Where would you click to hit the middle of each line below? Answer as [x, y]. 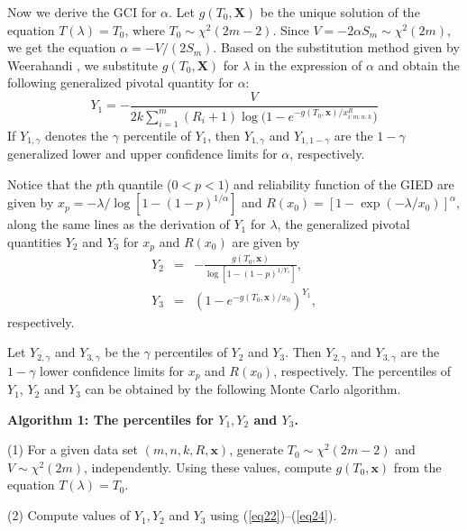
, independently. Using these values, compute [207, 467]
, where [145, 29]
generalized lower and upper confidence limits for [142, 154]
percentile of [157, 135]
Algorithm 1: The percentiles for [110, 419]
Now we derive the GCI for [82, 12]
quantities [34, 241]
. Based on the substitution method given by [336, 47]
